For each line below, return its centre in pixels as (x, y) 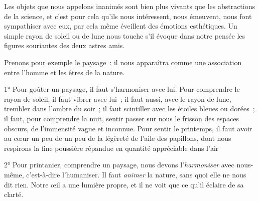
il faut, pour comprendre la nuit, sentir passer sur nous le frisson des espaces (122, 118)
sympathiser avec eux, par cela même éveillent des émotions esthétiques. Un (121, 26)
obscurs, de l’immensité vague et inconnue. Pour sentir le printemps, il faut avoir (128, 128)
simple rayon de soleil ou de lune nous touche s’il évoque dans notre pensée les (125, 35)
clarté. (14, 194)
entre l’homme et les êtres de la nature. (64, 72)
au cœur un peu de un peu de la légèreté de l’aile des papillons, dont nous (118, 138)
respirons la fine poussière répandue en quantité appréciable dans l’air (111, 148)
